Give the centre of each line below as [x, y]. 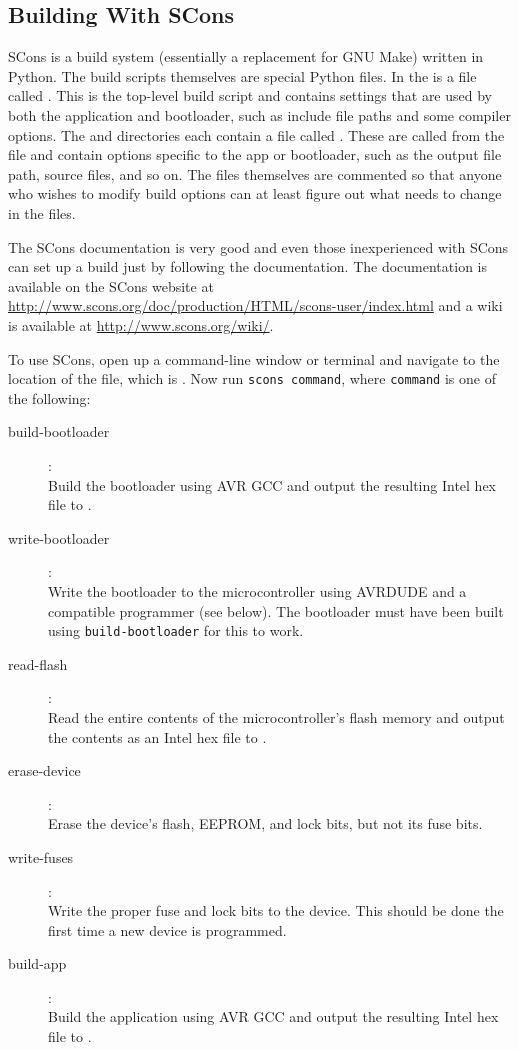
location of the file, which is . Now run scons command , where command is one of [252, 378]
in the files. [42, 212]
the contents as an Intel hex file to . [157, 736]
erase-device [44, 770]
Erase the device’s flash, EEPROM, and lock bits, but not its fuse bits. [265, 823]
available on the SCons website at [111, 285]
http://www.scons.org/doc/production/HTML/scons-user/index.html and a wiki [255, 305]
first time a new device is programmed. [167, 929]
